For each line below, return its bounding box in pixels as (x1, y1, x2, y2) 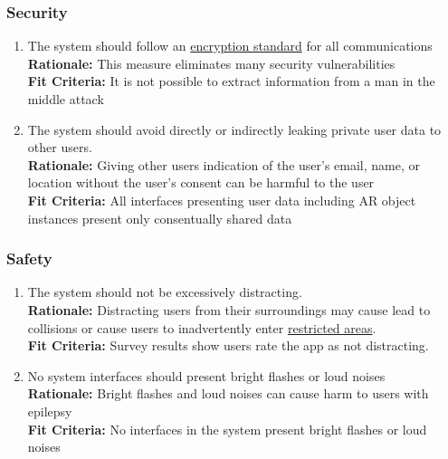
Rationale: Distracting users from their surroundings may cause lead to (27, 300, 431, 319)
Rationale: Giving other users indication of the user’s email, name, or (27, 155, 421, 174)
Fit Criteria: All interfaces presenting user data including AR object (27, 190, 416, 209)
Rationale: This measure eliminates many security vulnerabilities (27, 53, 396, 72)
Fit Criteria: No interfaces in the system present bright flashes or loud (27, 419, 427, 438)
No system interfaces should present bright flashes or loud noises (27, 366, 386, 385)
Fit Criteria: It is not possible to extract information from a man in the (27, 72, 435, 91)
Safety (6, 247, 52, 270)
